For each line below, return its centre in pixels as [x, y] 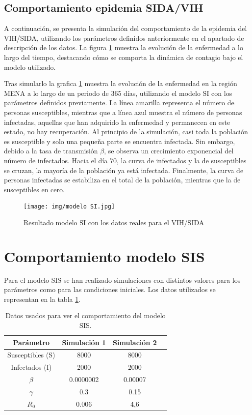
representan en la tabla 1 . [42, 299]
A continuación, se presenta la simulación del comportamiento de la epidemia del [126, 28]
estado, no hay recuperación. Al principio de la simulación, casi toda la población [126, 132]
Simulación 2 [135, 342]
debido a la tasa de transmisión [51, 151]
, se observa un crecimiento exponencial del [169, 151]
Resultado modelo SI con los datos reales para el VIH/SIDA [114, 222]
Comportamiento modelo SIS [104, 256]
